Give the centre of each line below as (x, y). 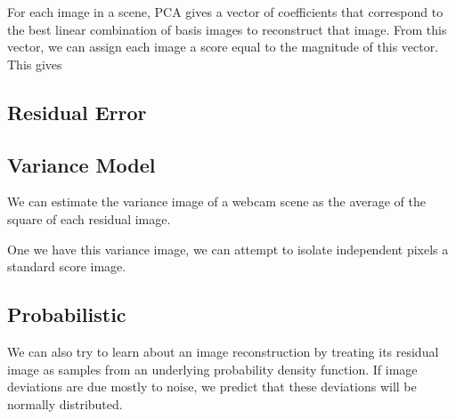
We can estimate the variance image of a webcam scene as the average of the (216, 201)
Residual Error (77, 112)
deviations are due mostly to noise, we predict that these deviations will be (212, 387)
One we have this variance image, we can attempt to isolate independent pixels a (228, 249)
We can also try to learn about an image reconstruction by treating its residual (223, 351)
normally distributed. (65, 403)
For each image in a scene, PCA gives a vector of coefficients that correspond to (225, 12)
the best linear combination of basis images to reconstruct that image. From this (227, 29)
